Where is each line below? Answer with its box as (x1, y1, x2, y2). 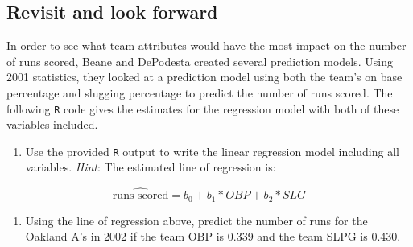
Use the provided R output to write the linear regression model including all (25, 142, 399, 159)
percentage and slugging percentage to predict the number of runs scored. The (6, 84, 393, 101)
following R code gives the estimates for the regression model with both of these (6, 100, 399, 117)
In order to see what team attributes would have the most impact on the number (6, 37, 407, 54)
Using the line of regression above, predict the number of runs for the (25, 212, 368, 228)
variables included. (6, 116, 98, 133)
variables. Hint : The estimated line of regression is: (25, 158, 276, 175)
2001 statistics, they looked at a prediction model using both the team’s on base (6, 68, 403, 85)
